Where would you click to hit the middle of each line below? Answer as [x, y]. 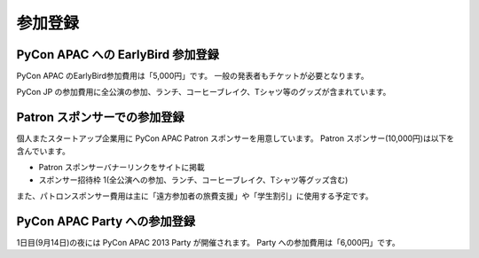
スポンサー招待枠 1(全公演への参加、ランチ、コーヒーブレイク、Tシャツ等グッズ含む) [193, 180]
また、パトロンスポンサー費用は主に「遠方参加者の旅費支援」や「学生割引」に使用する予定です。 [195, 196]
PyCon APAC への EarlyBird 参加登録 [118, 55]
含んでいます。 [43, 151]
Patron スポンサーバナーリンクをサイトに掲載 [122, 168]
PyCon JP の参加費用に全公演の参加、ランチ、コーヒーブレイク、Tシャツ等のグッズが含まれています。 [204, 92]
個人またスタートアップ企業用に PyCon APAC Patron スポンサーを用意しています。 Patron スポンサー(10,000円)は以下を [236, 138]
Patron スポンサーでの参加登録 [100, 117]
